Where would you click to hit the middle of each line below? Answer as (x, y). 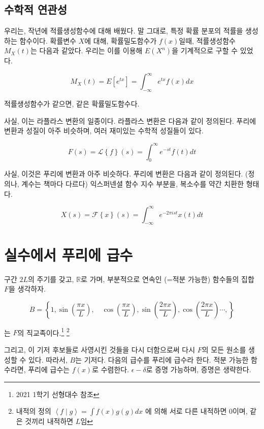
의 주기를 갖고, (51, 279)
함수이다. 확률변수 (48, 40)
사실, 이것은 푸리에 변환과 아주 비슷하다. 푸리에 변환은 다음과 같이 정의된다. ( (126, 174)
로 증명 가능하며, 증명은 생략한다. (199, 369)
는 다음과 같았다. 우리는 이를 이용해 (87, 50)
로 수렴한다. (111, 369)
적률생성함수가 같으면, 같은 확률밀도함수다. (72, 104)
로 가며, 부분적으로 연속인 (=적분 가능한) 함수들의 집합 (168, 279)
